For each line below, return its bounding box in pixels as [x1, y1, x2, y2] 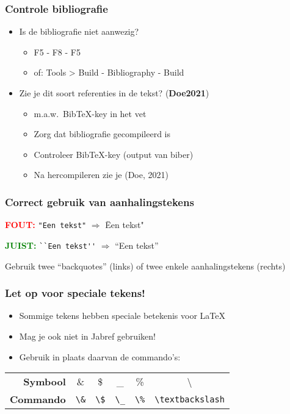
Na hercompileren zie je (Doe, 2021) [34, 168, 169, 181]
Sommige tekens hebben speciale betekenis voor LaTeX [19, 309, 226, 322]
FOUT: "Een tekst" [5, 218, 87, 231]
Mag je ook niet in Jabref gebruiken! [19, 329, 156, 342]
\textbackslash [154, 394, 225, 404]
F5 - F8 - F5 [34, 45, 81, 58]
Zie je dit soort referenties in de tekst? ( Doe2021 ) [19, 87, 209, 99]
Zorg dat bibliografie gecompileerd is [34, 127, 171, 140]
